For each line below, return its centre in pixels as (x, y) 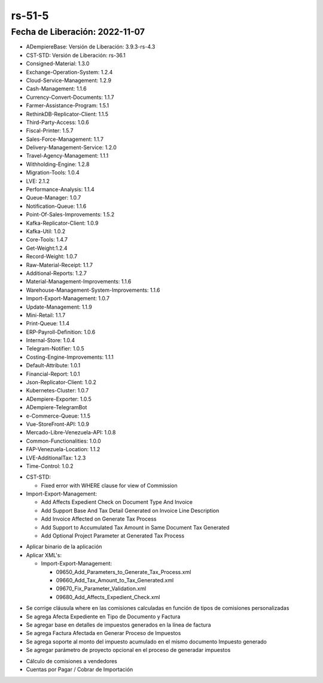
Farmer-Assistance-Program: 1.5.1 (68, 105)
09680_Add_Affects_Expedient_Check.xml (108, 597)
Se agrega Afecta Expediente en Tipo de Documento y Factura (103, 616)
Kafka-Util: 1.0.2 (46, 231)
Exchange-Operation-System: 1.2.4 (69, 72)
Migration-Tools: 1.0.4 (53, 173)
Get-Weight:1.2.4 (47, 248)
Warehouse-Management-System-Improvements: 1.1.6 (93, 290)
